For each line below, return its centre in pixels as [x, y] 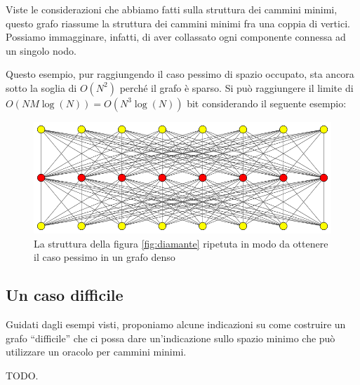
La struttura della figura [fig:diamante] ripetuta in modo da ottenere [181, 243]
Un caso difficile [65, 295]
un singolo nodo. [41, 50]
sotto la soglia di [41, 87]
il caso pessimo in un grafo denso [105, 257]
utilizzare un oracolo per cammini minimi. [96, 352]
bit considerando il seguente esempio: [267, 103]
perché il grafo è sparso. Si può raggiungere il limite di [236, 87]
